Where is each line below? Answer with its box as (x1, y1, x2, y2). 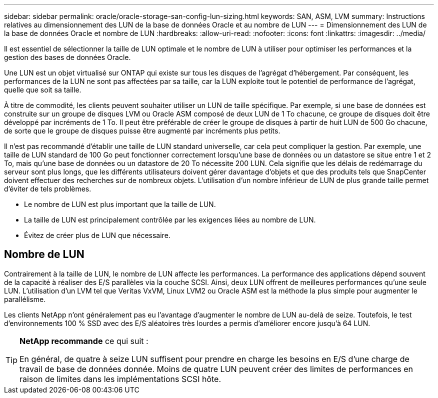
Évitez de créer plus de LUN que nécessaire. (24, 231, 170, 239)
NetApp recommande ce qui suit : (19, 335, 148, 346)
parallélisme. (4, 294, 46, 303)
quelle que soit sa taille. (4, 85, 81, 94)
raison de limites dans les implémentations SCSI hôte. (19, 373, 221, 384)
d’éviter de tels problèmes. (4, 184, 91, 193)
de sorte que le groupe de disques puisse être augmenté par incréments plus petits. (4, 126, 280, 135)
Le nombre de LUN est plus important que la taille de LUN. (24, 200, 216, 208)
